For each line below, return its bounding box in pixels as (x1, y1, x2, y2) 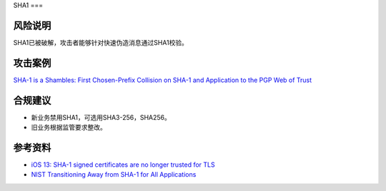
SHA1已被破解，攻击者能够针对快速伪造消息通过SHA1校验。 (13, 38, 189, 46)
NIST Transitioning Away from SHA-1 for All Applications (31, 170, 197, 179)
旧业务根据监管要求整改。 (31, 123, 107, 132)
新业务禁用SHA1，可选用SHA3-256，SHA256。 (31, 113, 172, 121)
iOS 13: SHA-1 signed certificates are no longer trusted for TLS (31, 160, 215, 169)
